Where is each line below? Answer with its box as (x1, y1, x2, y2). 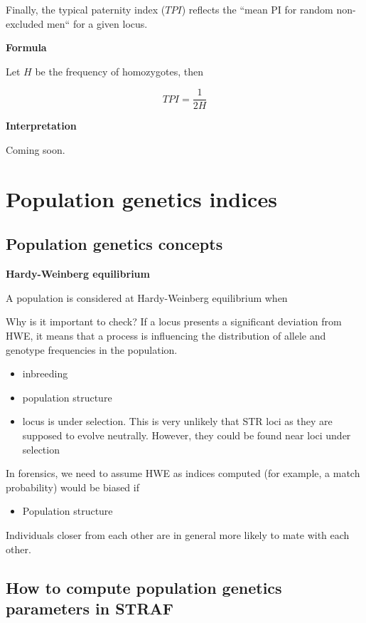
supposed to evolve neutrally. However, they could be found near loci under (22, 427, 351, 442)
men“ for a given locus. (46, 16, 148, 31)
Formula (6, 40, 47, 55)
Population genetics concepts (6, 233, 223, 255)
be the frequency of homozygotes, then (35, 63, 203, 78)
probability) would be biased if (6, 479, 139, 494)
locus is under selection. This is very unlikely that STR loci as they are (22, 414, 333, 429)
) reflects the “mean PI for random (181, 2, 333, 16)
